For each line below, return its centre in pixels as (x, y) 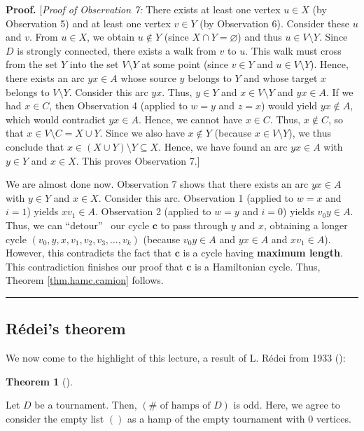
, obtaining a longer (306, 225)
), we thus (310, 133)
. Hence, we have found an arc (223, 146)
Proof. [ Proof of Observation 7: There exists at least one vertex (143, 9)
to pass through (194, 225)
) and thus (260, 37)
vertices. (334, 418)
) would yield (289, 105)
